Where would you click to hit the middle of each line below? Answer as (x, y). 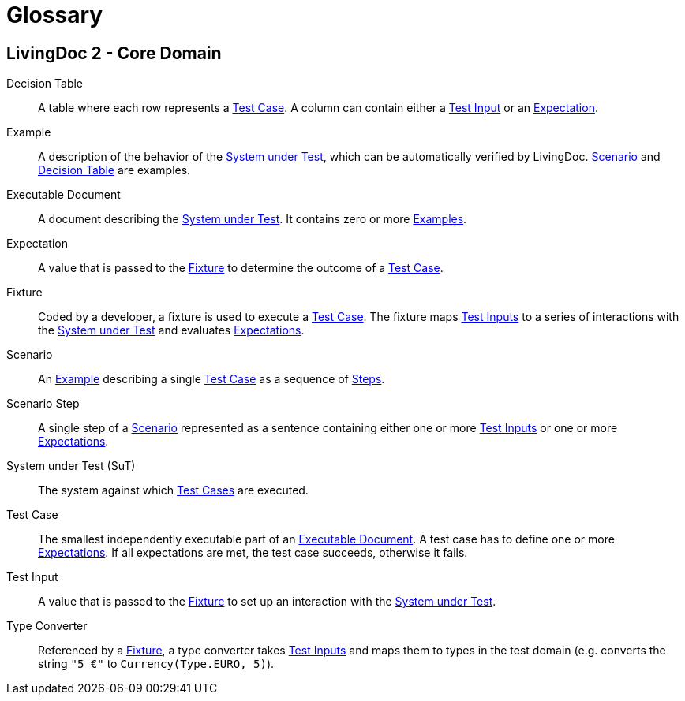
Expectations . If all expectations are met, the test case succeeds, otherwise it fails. (253, 553)
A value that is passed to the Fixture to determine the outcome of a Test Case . (241, 268)
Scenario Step (43, 404)
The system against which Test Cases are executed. (173, 490)
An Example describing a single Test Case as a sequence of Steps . (211, 379)
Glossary (55, 15)
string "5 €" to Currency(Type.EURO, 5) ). (156, 664)
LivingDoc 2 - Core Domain (114, 53)
